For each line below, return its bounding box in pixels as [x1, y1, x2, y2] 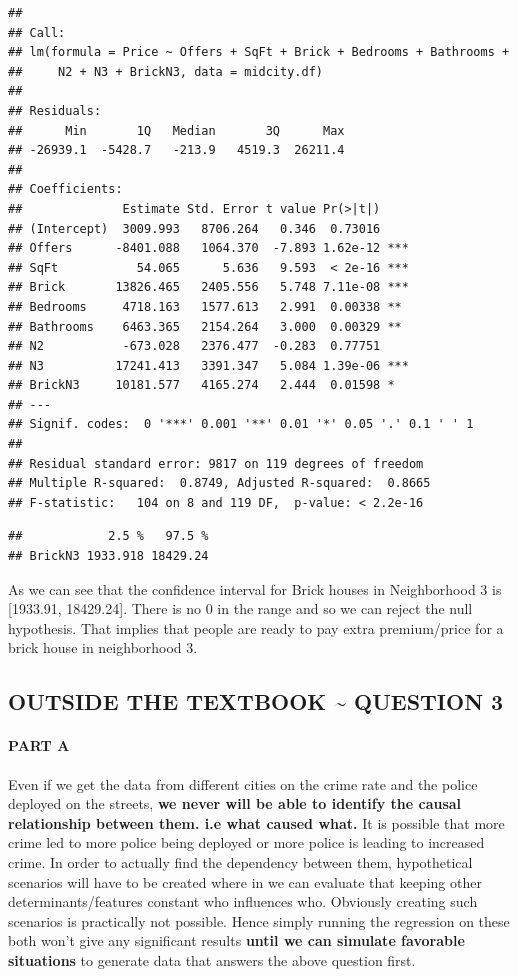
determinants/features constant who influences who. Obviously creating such [8, 891, 478, 912]
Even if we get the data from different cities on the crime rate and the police [8, 773, 478, 794]
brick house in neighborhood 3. [8, 637, 198, 658]
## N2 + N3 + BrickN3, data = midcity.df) [8, 64, 323, 79]
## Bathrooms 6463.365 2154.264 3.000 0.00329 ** [8, 319, 402, 334]
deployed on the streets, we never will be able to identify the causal [8, 793, 462, 814]
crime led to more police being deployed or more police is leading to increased [8, 832, 485, 853]
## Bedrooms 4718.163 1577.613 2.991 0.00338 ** [8, 299, 402, 314]
